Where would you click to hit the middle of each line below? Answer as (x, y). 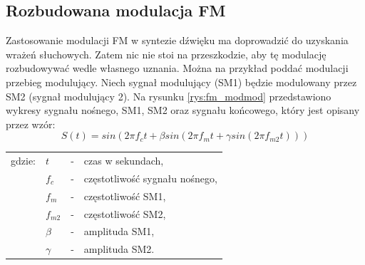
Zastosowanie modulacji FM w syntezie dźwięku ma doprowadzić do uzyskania (177, 40)
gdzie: (23, 161)
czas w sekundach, (124, 161)
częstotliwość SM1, (125, 196)
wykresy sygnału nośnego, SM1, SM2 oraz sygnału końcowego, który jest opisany (183, 110)
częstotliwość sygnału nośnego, (150, 178)
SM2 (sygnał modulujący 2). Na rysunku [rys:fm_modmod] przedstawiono (169, 96)
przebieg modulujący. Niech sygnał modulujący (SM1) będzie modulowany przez (181, 82)
